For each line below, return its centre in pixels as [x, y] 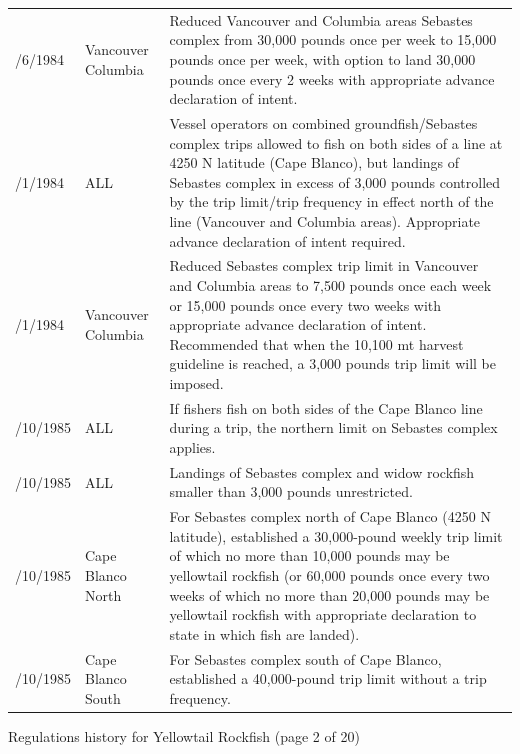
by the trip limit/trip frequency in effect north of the [331, 201]
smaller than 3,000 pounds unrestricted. [291, 491]
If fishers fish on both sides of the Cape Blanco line [326, 407]
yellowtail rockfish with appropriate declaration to [323, 614]
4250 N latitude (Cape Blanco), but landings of [314, 162]
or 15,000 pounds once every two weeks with [305, 304]
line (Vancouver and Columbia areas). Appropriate [325, 220]
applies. [192, 446]
